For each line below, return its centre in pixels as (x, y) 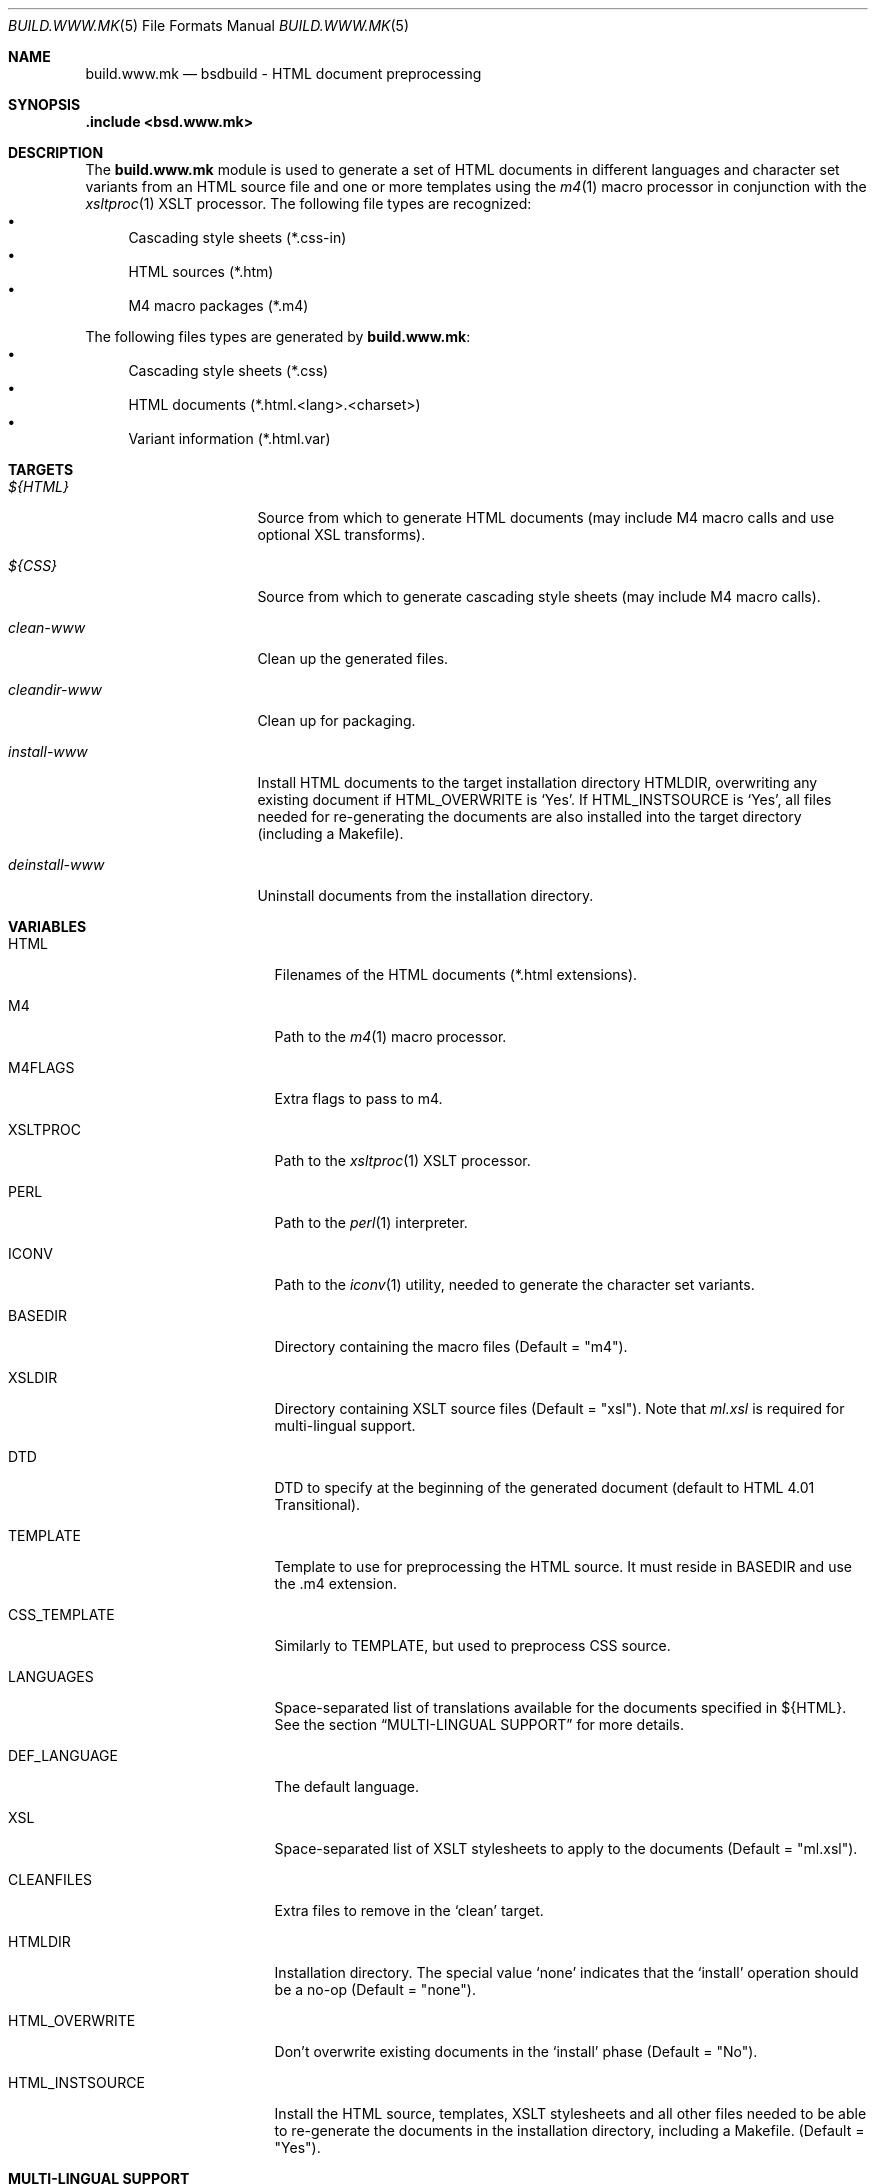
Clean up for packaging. (336, 720)
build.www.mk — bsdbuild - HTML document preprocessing (283, 73)
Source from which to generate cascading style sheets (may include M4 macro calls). (539, 596)
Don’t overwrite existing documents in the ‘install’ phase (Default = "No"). (516, 2051)
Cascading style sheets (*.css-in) (237, 237)
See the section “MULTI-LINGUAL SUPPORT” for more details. (479, 1724)
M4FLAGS (41, 1067)
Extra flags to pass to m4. (358, 1098)
